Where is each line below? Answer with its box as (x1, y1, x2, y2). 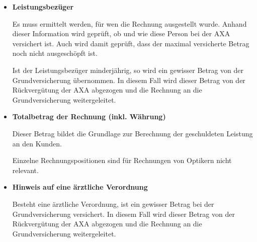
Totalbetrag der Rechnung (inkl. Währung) (12, 111, 166, 122)
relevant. (12, 165, 39, 175)
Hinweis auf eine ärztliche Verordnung (12, 182, 148, 192)
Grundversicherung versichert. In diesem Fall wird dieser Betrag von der (12, 208, 235, 219)
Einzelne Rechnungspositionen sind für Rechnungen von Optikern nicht (12, 155, 232, 166)
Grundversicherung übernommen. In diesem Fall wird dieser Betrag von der (12, 74, 245, 85)
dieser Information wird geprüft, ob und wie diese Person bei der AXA (12, 28, 230, 39)
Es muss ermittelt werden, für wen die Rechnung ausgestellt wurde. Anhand (12, 18, 247, 29)
